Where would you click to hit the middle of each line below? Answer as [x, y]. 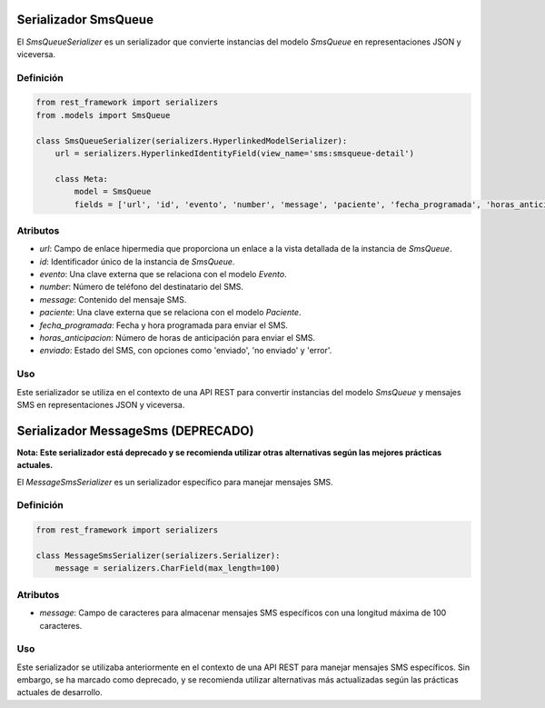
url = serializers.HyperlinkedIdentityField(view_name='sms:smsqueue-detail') [235, 154]
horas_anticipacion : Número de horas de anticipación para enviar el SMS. [178, 338]
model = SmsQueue [113, 192]
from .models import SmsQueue [103, 115]
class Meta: [82, 179]
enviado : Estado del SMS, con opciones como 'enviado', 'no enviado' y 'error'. [186, 351]
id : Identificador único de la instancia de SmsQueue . [137, 261]
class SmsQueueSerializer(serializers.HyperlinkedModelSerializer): [192, 140]
